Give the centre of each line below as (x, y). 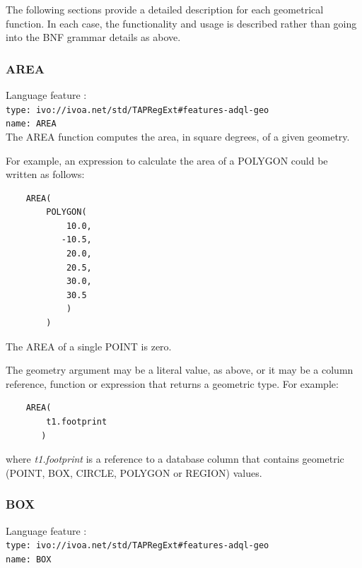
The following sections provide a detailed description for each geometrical (165, 9)
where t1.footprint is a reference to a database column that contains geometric (175, 459)
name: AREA (31, 124)
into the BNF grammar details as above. (93, 37)
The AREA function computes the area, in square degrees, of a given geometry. (178, 136)
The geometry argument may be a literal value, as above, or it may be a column (180, 370)
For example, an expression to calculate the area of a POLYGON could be (167, 160)
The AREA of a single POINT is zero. (89, 346)
